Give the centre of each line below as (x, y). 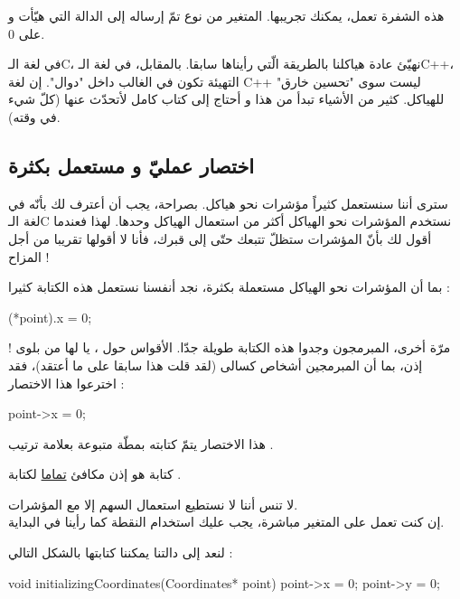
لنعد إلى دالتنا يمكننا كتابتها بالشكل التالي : (121, 552)
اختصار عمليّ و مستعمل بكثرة (131, 165)
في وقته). (34, 116)
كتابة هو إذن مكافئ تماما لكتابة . (95, 474)
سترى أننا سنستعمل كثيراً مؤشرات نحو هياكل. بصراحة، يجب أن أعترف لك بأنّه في (228, 203)
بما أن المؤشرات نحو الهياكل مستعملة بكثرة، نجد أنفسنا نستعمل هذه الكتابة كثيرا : (229, 287)
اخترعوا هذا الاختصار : (66, 383)
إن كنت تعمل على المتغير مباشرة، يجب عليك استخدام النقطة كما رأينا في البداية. (226, 522)
